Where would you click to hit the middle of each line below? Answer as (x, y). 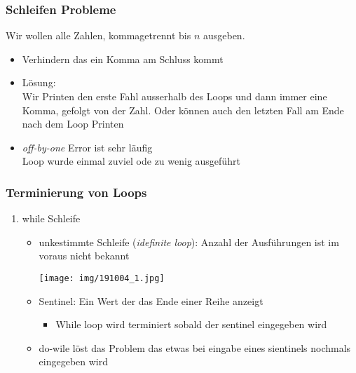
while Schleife (51, 218)
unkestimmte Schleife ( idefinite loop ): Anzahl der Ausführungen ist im (189, 242)
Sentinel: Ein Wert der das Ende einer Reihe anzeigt (151, 300)
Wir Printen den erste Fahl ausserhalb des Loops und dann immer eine (174, 96)
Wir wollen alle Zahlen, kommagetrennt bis (98, 35)
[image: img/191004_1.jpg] (102, 278)
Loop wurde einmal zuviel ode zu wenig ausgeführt (131, 161)
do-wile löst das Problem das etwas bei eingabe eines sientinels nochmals (195, 347)
